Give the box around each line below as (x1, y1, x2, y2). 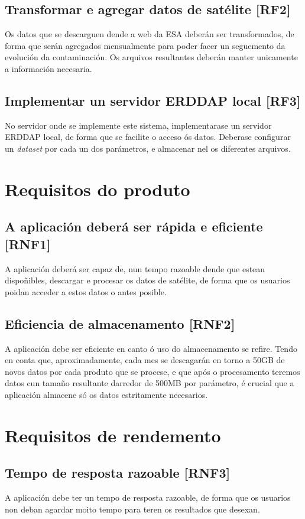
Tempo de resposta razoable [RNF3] (5, 463, 231, 482)
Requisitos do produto (5, 177, 190, 201)
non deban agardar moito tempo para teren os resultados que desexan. (5, 502, 260, 515)
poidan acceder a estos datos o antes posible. (5, 285, 167, 298)
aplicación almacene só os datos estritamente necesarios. (5, 388, 208, 400)
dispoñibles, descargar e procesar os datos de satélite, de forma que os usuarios (5, 274, 290, 286)
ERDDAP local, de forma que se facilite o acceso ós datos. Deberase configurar (5, 130, 291, 143)
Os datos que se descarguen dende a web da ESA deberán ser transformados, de (5, 28, 294, 40)
